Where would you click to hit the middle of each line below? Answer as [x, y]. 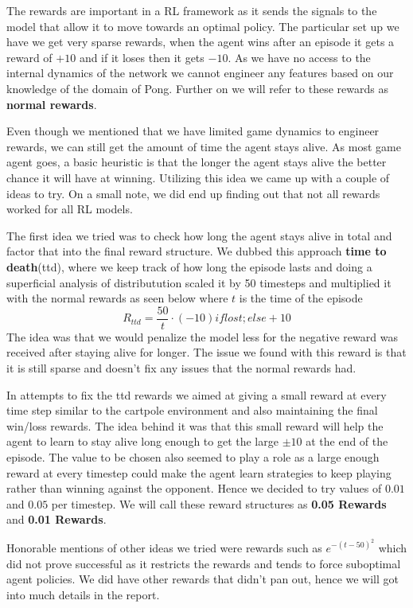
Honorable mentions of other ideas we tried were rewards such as [164, 547]
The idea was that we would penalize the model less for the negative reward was [202, 336]
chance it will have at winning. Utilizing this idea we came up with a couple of [198, 177]
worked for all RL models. [70, 209]
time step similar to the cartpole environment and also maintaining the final [192, 410]
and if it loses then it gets [142, 57]
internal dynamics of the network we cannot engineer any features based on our [200, 73]
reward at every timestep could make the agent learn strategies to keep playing [199, 472]
